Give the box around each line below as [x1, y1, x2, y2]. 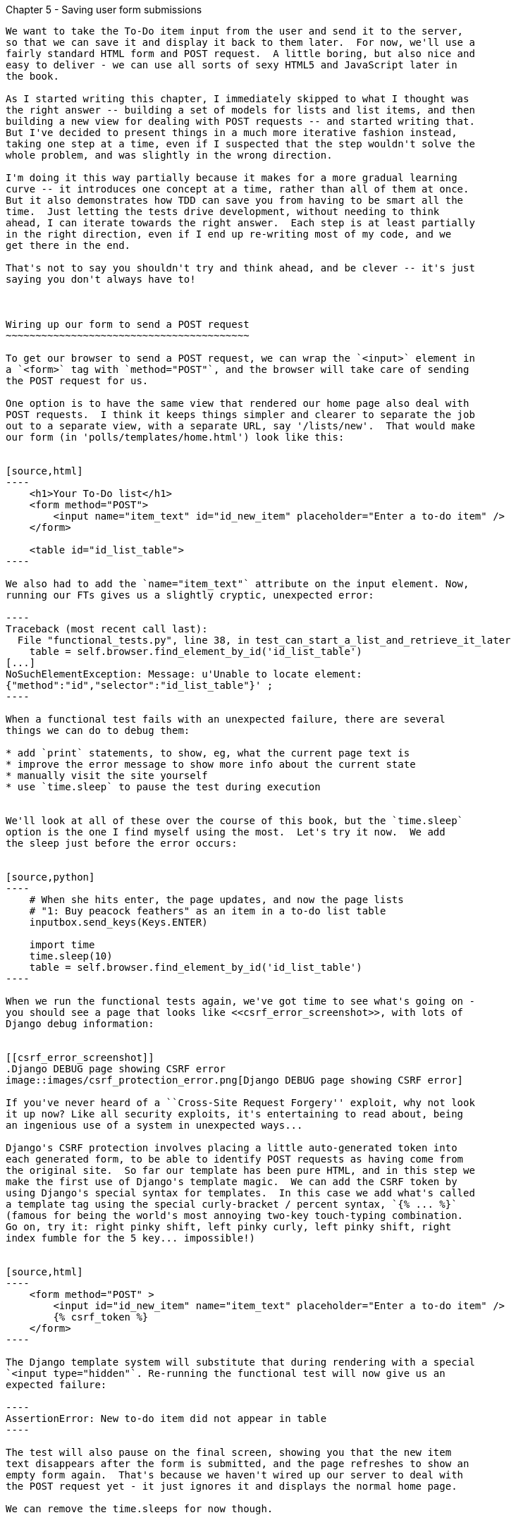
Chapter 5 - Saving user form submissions [6, 4, 202, 16]
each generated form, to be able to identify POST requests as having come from [6, 1153, 464, 1165]
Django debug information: [6, 1018, 154, 1029]
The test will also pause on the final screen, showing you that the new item [6, 1447, 452, 1458]
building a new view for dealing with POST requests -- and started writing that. [6, 116, 475, 127]
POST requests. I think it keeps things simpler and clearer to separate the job [6, 409, 475, 420]
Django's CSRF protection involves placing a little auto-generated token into [6, 1142, 457, 1153]
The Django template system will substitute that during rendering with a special [6, 1356, 475, 1368]
